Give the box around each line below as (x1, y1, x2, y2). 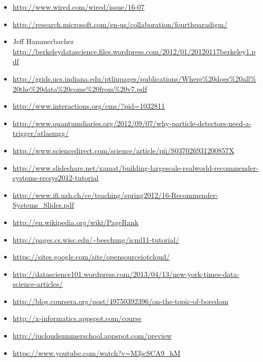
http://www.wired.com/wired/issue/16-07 (12, 2, 145, 12)
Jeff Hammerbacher (12, 36, 74, 47)
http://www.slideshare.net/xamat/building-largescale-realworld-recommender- (12, 162, 259, 173)
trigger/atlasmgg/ (12, 128, 69, 138)
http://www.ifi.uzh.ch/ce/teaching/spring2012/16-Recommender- (12, 189, 218, 200)
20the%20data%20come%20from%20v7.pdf (12, 83, 147, 94)
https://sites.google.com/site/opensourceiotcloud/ (12, 251, 170, 262)
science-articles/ (12, 278, 63, 289)
